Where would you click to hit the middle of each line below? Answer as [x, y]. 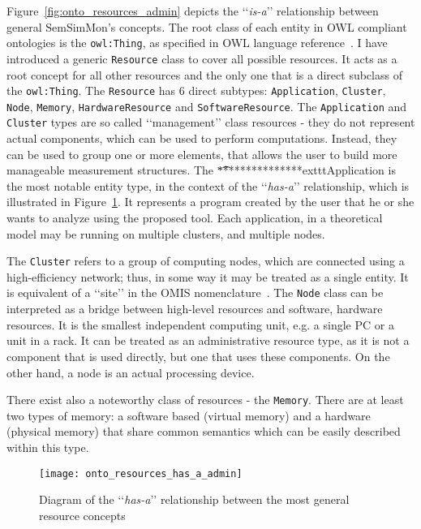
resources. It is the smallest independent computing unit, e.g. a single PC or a [200, 324]
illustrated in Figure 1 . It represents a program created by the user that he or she [210, 202]
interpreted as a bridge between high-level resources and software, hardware [195, 309]
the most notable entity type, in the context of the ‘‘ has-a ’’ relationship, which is [208, 185]
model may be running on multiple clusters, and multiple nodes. [166, 233]
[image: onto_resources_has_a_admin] [141, 473]
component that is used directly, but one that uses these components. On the [198, 356]
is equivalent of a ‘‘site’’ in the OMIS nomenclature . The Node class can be [195, 292]
